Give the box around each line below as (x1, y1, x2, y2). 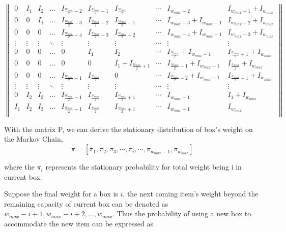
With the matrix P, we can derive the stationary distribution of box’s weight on (4, 123, 253, 134)
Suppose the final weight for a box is (4, 188, 118, 199)
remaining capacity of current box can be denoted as (4, 198, 168, 209)
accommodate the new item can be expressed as (4, 218, 154, 229)
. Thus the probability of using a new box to (112, 208, 251, 219)
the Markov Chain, (4, 134, 63, 144)
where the (4, 161, 35, 172)
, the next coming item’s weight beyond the (123, 188, 259, 199)
